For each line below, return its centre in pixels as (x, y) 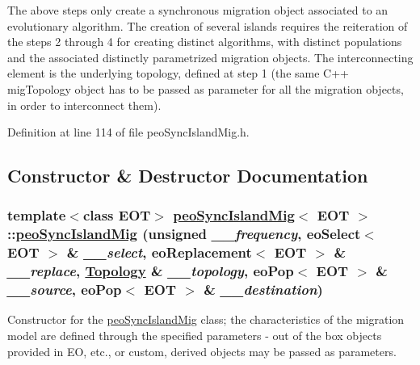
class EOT (117, 215)
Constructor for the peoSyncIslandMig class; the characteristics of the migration (206, 319)
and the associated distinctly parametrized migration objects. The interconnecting (210, 57)
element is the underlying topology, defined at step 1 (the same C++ (178, 73)
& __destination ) (263, 289)
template (37, 215)
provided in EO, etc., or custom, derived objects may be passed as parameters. (202, 351)
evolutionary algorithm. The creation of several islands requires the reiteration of (208, 25)
